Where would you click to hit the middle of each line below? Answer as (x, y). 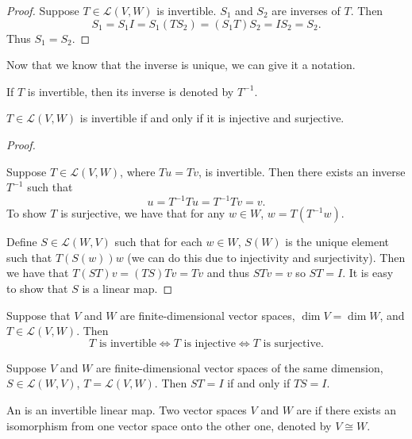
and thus (228, 273)
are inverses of (306, 10)
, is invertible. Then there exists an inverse (302, 171)
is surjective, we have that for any (143, 213)
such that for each (158, 242)
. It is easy (368, 273)
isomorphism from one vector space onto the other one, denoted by (169, 425)
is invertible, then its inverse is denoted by (131, 91)
